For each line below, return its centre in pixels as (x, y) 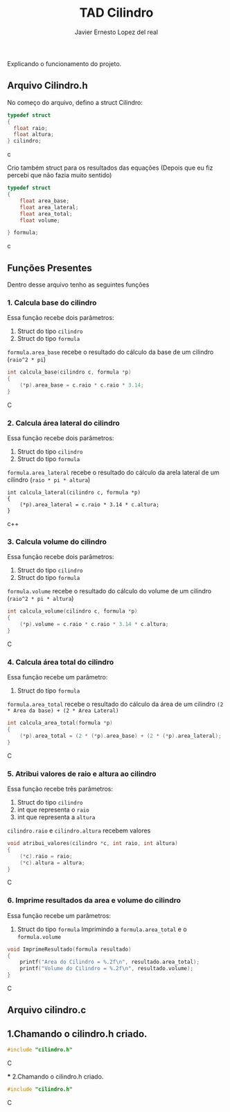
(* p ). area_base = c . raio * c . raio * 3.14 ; (82, 385)
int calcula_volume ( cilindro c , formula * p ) (72, 611)
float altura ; (34, 135)
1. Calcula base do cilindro (52, 303)
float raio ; (31, 128)
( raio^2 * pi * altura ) (41, 599)
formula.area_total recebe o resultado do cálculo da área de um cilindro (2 (115, 704)
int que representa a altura (56, 817)
